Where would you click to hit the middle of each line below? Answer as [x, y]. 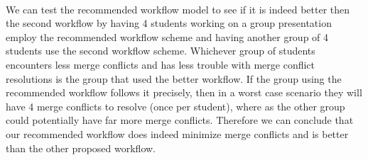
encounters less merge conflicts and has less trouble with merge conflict [161, 64]
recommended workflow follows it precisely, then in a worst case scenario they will [184, 92]
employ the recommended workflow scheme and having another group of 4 [167, 36]
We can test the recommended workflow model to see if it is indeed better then [178, 9]
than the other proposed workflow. [81, 148]
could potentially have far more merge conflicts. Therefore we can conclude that [180, 120]
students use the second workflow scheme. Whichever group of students [161, 51]
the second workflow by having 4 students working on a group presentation [169, 23]
